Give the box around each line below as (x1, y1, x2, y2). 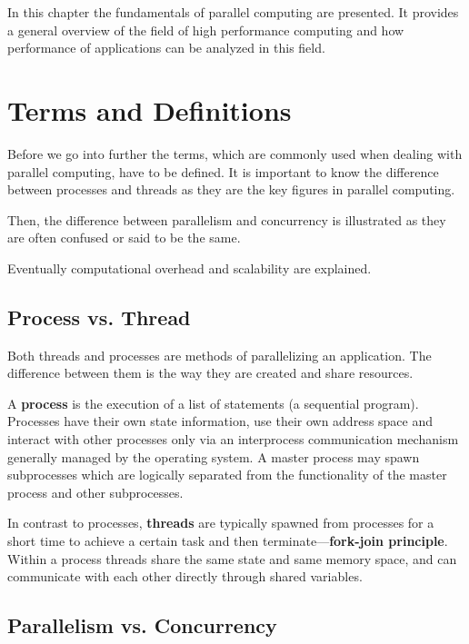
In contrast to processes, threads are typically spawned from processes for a (7, 513, 434, 532)
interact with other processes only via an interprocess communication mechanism (7, 430, 459, 449)
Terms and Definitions (7, 91, 292, 128)
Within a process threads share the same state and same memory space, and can (7, 549, 457, 568)
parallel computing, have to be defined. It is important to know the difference (7, 162, 439, 181)
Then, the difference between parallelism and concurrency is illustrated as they (7, 210, 446, 229)
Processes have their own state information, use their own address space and (7, 411, 434, 431)
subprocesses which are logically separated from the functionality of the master (7, 465, 447, 484)
